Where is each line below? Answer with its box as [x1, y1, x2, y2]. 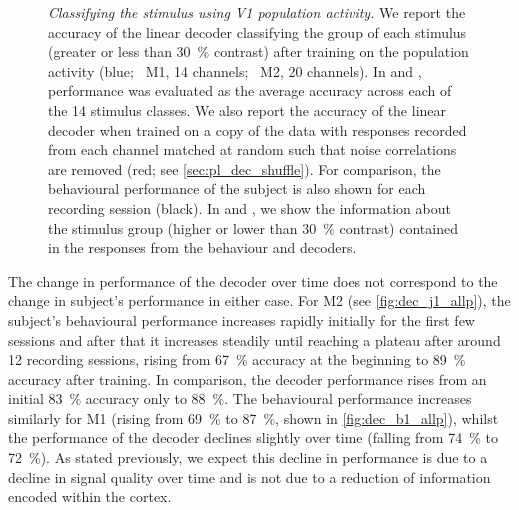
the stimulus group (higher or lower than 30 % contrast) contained [48, 217, 458, 238]
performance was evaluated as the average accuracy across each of [48, 80, 452, 101]
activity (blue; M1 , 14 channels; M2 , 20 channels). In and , [48, 60, 422, 81]
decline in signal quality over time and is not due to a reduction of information [8, 466, 491, 487]
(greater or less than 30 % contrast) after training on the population [48, 41, 469, 62]
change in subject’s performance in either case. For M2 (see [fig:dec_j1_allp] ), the [8, 290, 511, 311]
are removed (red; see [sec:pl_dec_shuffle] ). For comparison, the [48, 158, 441, 179]
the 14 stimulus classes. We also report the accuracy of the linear [48, 99, 447, 120]
